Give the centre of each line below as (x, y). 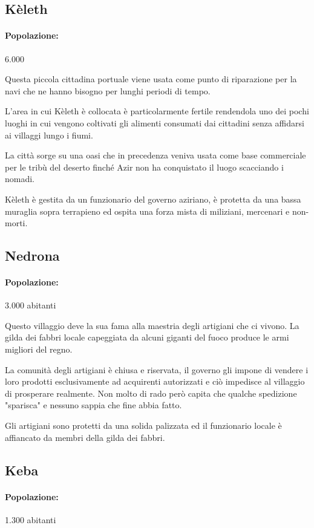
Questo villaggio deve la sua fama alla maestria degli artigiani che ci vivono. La (152, 325)
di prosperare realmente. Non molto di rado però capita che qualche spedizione (151, 393)
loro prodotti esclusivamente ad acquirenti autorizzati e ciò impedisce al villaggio (155, 381)
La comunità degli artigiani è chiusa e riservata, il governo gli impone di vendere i (157, 369)
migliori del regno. (39, 349)
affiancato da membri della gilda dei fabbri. (85, 437)
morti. (16, 223)
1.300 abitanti (31, 519)
